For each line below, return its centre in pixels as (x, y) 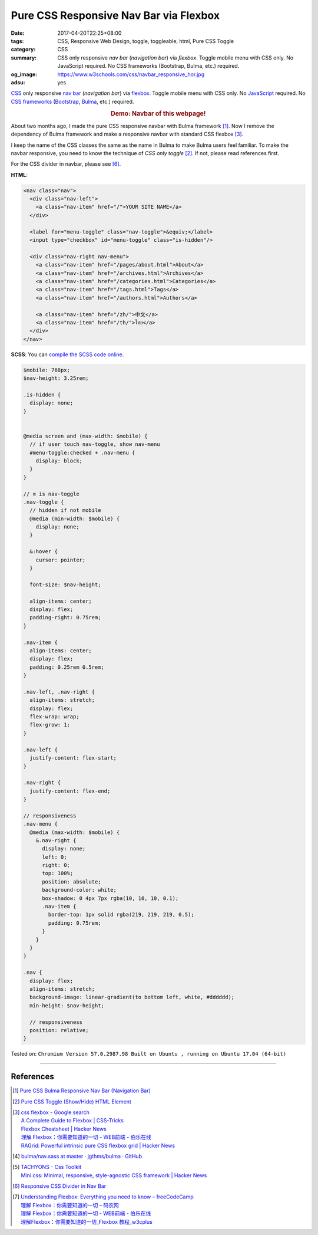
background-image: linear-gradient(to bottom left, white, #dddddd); (132, 997)
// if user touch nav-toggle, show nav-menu (95, 444)
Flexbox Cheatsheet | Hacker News (64, 1129)
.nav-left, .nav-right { (59, 692)
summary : (24, 58)
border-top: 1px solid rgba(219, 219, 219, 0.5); (121, 915)
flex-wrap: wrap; (54, 717)
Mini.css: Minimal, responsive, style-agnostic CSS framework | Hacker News (114, 1175)
